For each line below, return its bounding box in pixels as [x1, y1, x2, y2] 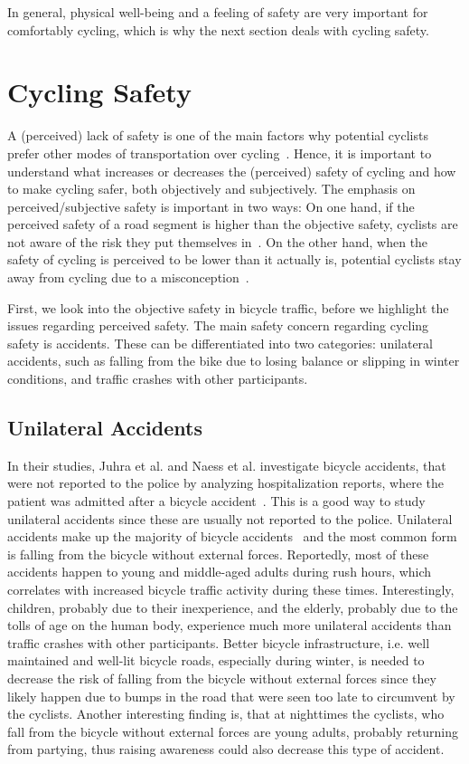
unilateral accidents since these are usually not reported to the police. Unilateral [7, 509, 453, 528]
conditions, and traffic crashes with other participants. [7, 369, 308, 388]
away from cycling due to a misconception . [7, 268, 249, 287]
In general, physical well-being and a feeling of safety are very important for [7, 3, 428, 21]
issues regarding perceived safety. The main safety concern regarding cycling [7, 316, 429, 335]
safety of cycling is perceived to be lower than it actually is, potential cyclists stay [7, 250, 462, 269]
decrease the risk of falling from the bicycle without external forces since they [7, 668, 436, 687]
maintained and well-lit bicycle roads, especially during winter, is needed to [7, 651, 425, 670]
